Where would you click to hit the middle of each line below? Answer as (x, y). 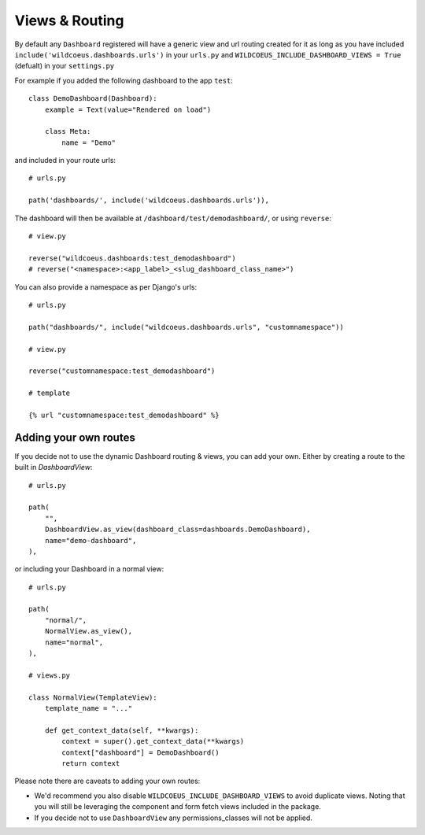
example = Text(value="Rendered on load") (128, 109)
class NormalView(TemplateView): (93, 697)
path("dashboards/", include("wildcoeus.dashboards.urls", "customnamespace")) (186, 327)
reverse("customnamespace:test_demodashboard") (122, 371)
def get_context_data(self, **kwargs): (122, 730)
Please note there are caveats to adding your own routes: (107, 781)
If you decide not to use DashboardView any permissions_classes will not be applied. (173, 818)
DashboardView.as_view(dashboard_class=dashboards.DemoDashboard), (177, 530)
